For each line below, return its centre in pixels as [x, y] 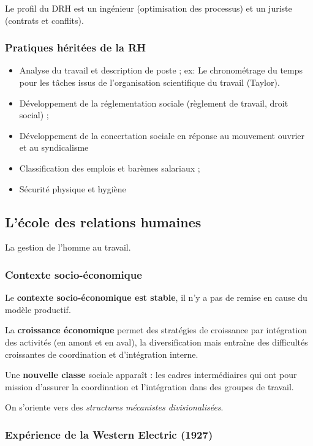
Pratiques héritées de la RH [76, 47]
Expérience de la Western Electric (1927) [109, 434]
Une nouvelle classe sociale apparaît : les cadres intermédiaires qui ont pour [151, 375]
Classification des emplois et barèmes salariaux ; [110, 168]
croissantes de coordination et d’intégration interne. [102, 354]
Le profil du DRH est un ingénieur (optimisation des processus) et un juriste [149, 8]
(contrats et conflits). [44, 20]
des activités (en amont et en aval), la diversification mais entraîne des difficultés [156, 342]
